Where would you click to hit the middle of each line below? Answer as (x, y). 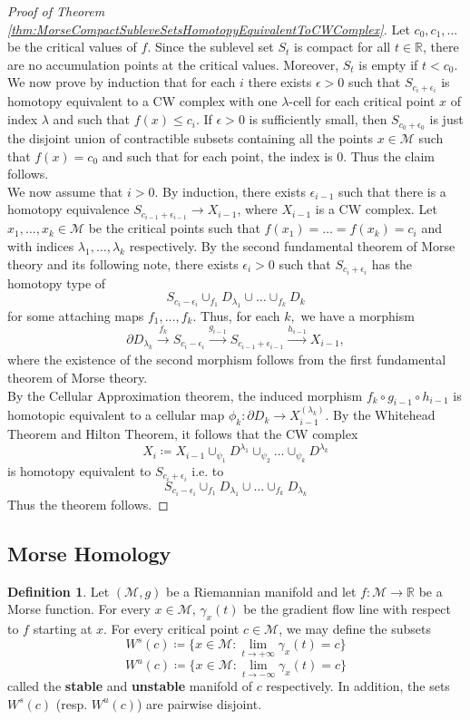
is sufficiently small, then (318, 119)
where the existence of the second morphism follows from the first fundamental (227, 360)
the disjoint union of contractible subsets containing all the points (190, 137)
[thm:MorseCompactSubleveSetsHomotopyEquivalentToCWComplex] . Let (209, 29)
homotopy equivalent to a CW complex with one (142, 101)
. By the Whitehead (380, 415)
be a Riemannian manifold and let (261, 591)
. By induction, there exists (230, 191)
